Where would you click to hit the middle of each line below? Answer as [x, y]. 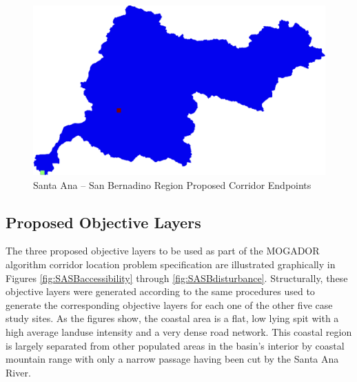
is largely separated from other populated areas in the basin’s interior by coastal [175, 345]
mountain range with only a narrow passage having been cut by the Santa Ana [172, 359]
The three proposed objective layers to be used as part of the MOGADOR [163, 251]
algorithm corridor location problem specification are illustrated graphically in [171, 264]
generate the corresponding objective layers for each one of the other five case [169, 304]
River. [18, 372]
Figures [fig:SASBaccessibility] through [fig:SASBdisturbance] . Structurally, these [177, 278]
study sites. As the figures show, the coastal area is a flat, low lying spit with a [172, 318]
